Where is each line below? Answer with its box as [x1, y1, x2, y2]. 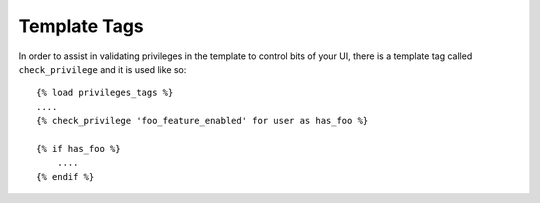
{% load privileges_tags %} [36, 87, 174, 99]
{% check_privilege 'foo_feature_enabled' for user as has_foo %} [36, 115, 369, 127]
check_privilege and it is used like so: [18, 63, 187, 75]
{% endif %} [36, 171, 95, 182]
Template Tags [18, 15, 144, 37]
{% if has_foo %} [36, 143, 121, 154]
